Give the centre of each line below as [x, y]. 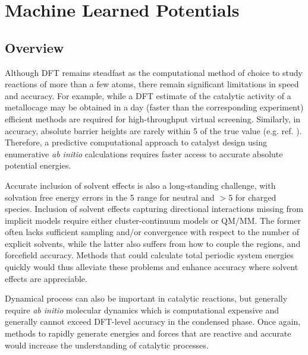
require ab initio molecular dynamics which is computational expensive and [142, 310]
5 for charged [252, 197]
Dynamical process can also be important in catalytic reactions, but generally [146, 298]
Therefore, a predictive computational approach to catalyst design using [136, 142]
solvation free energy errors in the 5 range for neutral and [110, 197]
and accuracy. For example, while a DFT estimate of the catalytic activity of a [148, 95]
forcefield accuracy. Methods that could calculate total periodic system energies [149, 255]
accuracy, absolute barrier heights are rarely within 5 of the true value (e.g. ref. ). [153, 130]
